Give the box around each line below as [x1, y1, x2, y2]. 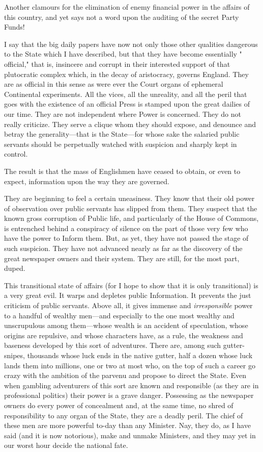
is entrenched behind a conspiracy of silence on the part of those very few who [4, 222, 248, 233]
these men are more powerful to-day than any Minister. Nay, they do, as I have [4, 420, 251, 431]
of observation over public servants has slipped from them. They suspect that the [4, 203, 257, 213]
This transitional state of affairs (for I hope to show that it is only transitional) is [4, 280, 258, 290]
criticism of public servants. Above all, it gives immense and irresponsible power [4, 300, 253, 311]
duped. [4, 263, 25, 273]
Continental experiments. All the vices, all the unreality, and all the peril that [4, 88, 247, 99]
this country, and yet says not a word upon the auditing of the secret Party [4, 11, 239, 22]
